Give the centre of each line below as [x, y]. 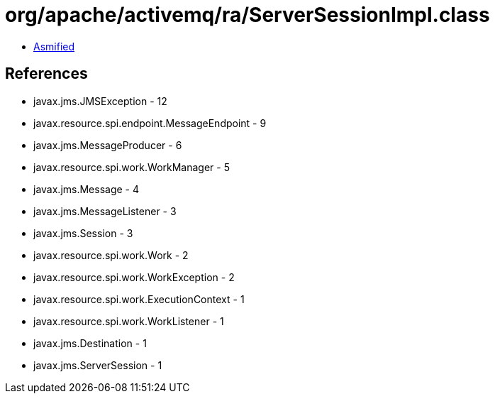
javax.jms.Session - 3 [83, 233]
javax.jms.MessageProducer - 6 [108, 145]
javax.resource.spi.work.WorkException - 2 [134, 277]
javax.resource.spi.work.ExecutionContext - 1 [139, 299]
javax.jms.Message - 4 [87, 189]
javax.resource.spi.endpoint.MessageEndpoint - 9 [150, 123]
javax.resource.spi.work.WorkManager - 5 [132, 167]
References [46, 74]
